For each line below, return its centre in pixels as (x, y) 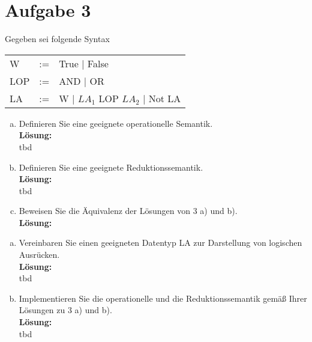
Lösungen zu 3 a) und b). (65, 310)
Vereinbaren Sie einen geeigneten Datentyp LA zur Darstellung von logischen (160, 243)
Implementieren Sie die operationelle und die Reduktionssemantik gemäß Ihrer (163, 298)
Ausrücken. (39, 255)
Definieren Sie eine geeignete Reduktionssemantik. (111, 167)
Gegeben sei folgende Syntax (57, 39)
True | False (84, 63)
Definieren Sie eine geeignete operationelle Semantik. (116, 123)
